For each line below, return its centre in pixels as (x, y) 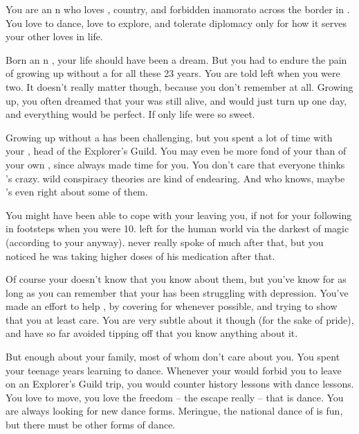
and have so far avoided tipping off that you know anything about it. (152, 333)
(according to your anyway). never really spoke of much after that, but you (165, 242)
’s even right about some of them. (77, 192)
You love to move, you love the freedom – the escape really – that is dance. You (175, 397)
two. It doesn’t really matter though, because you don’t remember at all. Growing (179, 86)
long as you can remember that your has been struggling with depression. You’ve (177, 292)
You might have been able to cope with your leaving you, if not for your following (179, 215)
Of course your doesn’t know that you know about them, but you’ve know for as (176, 279)
